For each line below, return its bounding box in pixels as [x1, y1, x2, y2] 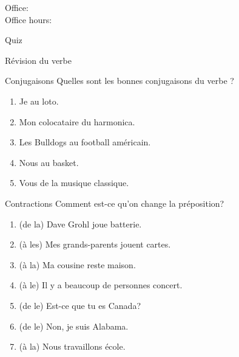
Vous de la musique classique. [19, 176, 129, 189]
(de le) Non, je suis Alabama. [19, 319, 129, 332]
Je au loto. [19, 94, 59, 107]
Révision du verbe [5, 54, 72, 66]
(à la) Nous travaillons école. [19, 340, 126, 353]
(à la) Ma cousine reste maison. [19, 258, 136, 271]
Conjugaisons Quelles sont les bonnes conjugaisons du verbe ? [5, 74, 234, 87]
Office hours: [5, 13, 52, 26]
